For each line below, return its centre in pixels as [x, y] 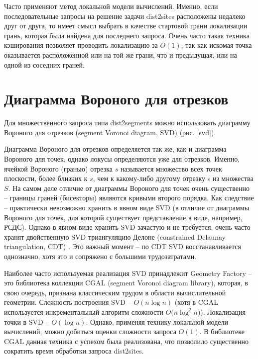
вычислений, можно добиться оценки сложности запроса [90, 331]
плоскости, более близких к [46, 178]
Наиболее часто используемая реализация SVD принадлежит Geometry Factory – [128, 273]
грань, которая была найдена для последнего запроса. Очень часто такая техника [127, 35]
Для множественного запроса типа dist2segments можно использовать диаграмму [127, 123]
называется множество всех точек [171, 168]
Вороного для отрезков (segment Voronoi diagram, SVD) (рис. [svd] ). [110, 132]
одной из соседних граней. [44, 64]
